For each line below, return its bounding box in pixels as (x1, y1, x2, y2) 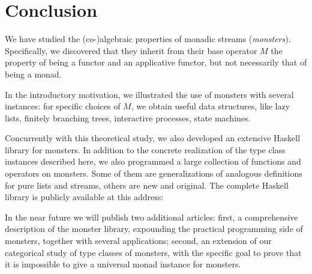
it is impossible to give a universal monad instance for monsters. (5, 258, 241, 270)
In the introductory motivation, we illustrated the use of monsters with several (5, 88, 294, 100)
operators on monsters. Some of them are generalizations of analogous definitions (5, 167, 302, 180)
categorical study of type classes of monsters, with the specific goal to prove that (5, 246, 302, 258)
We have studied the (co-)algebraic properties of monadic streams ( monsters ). (5, 32, 291, 45)
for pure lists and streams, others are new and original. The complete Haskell (5, 178, 289, 191)
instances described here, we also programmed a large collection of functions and (5, 155, 301, 168)
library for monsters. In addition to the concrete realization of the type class (5, 143, 286, 156)
